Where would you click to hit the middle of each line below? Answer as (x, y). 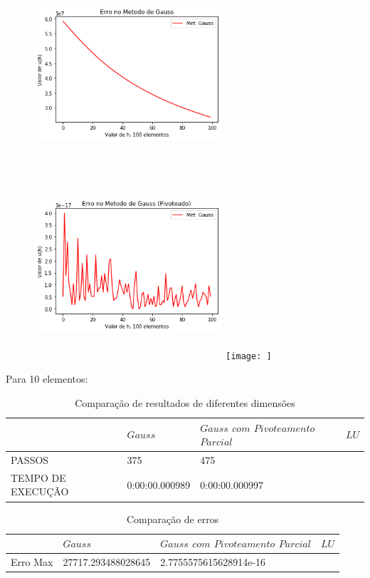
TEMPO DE (38, 477)
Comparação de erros (173, 518)
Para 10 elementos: (47, 379)
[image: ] (249, 356)
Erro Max (32, 561)
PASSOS (30, 460)
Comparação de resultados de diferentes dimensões (185, 402)
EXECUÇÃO (40, 491)
